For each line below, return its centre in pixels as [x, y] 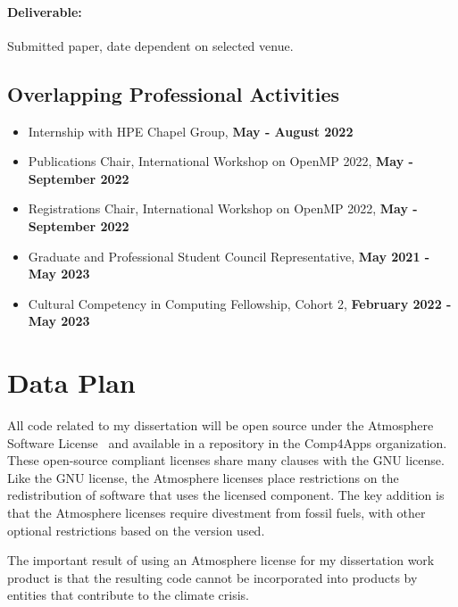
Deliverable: [45, 11]
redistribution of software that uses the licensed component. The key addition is [226, 495]
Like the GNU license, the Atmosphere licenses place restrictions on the [203, 477]
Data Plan [71, 382]
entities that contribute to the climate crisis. [128, 595]
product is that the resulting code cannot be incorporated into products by [212, 577]
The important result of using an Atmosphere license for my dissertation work [221, 560]
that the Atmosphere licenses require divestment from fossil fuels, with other [217, 513]
